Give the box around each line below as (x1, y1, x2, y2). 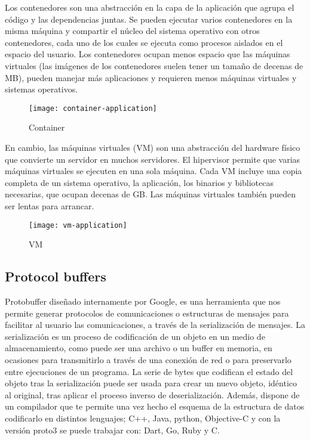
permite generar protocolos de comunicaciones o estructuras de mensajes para (5, 306, 289, 319)
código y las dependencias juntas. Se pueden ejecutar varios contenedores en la (5, 13, 293, 25)
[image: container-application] (29, 104, 157, 113)
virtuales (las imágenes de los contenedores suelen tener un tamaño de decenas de (5, 59, 303, 72)
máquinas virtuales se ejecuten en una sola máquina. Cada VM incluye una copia (5, 165, 302, 177)
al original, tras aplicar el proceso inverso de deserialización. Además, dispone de (5, 388, 300, 401)
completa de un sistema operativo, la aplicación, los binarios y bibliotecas (5, 176, 274, 188)
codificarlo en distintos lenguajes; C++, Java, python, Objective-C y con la (5, 411, 281, 424)
